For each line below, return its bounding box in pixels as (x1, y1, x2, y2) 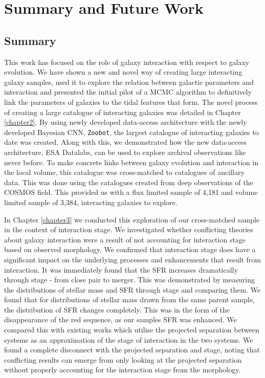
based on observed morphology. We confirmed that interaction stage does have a (4, 244, 256, 255)
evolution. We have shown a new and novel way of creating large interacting (4, 66, 242, 77)
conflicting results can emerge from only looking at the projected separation (4, 354, 241, 365)
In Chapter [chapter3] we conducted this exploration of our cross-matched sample (4, 214, 260, 225)
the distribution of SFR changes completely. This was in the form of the (4, 304, 230, 315)
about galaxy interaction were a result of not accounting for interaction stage (4, 234, 246, 244)
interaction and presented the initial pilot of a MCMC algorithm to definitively (4, 86, 252, 97)
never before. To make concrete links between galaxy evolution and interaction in (4, 157, 259, 167)
